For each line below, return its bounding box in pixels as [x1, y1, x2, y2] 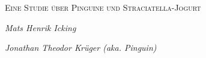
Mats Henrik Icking [5, 21, 76, 33]
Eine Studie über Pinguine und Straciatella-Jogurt [5, 1, 201, 13]
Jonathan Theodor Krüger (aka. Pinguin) [5, 41, 157, 54]
